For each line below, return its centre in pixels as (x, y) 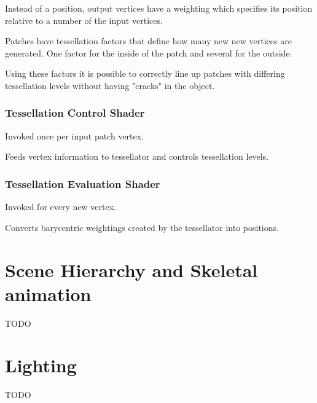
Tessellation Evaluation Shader (83, 183)
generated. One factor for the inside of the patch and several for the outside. (149, 53)
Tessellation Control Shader (75, 113)
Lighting (41, 365)
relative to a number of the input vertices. (84, 20)
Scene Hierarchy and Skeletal (131, 269)
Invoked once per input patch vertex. (75, 135)
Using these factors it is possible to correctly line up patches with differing (145, 73)
